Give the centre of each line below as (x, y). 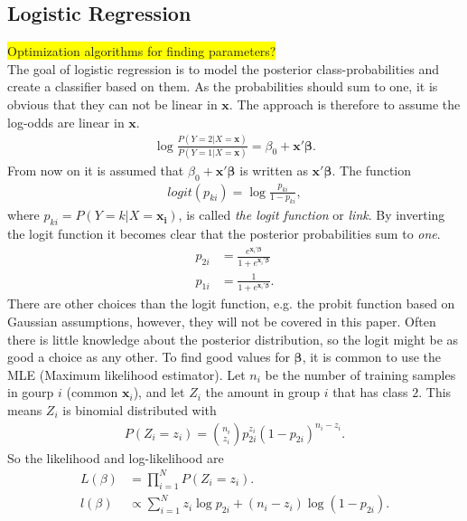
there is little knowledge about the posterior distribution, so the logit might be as (233, 339)
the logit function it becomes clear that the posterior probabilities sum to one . (224, 234)
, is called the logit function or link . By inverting (312, 215)
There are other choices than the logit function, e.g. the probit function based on (231, 303)
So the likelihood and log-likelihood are (116, 457)
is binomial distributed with (140, 410)
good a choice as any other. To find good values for (149, 357)
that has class (370, 392)
